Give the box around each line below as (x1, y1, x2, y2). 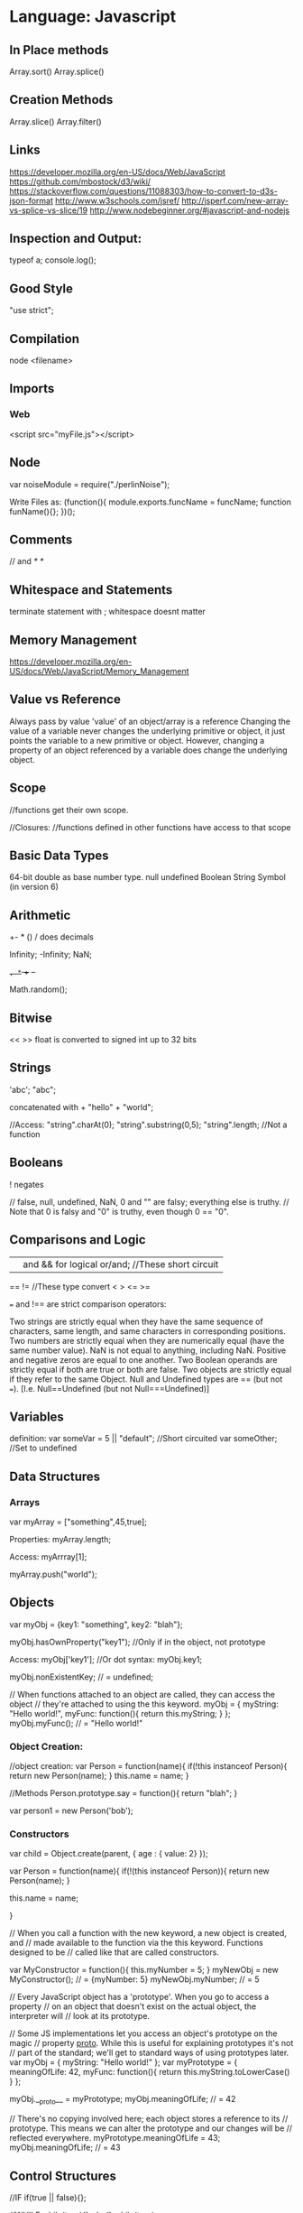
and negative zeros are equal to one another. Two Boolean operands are (9, 1354, 278, 1365)
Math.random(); (9, 984, 68, 995)
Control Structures (9, 2168, 117, 2183)
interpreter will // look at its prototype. (9, 2011, 151, 2022)
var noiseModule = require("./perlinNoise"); (9, 478, 170, 489)
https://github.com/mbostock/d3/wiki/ (9, 176, 151, 187)
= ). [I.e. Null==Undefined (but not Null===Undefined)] (9, 1383, 210, 1394)
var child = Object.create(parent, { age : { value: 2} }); (9, 1848, 209, 1859)
